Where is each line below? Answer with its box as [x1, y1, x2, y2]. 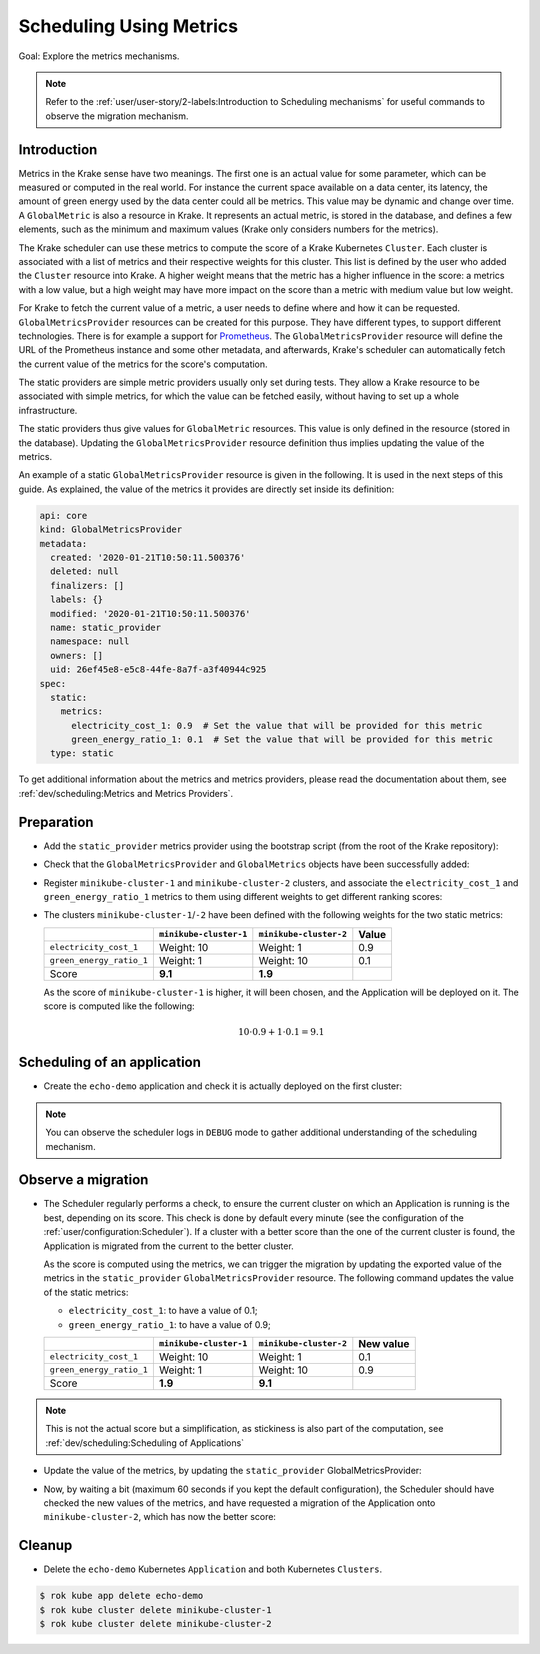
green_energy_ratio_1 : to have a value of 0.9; [68, 1318, 272, 1330]
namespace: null [50, 636, 130, 647]
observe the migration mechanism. [45, 110, 189, 122]
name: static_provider [50, 621, 162, 633]
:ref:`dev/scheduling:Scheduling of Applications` [45, 1436, 245, 1449]
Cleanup [18, 1537, 73, 1554]
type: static [50, 748, 114, 759]
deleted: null [50, 566, 120, 577]
